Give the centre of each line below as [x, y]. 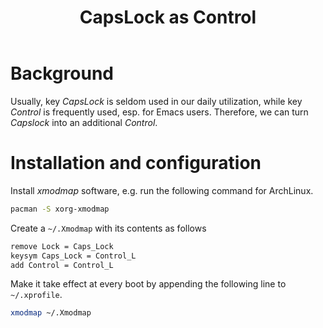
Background [62, 73]
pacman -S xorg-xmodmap [60, 209]
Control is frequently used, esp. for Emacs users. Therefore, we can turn [159, 112]
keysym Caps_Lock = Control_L [73, 256]
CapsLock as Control [168, 17]
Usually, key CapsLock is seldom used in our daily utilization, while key [156, 101]
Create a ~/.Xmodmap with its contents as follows [108, 228]
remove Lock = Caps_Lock [62, 246]
